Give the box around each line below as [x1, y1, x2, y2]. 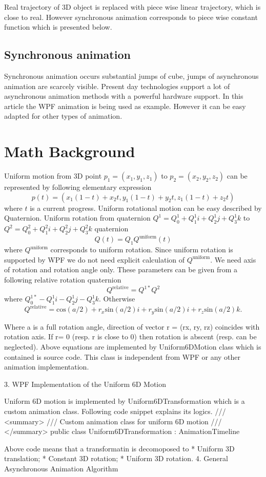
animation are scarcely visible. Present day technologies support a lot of [4, 80, 230, 91]
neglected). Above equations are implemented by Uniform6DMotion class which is [4, 341, 261, 352]
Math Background [4, 141, 135, 162]
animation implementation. [4, 361, 89, 372]
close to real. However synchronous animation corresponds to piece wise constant [4, 11, 258, 22]
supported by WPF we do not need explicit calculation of [4, 254, 185, 265]
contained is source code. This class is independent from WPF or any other [4, 351, 241, 362]
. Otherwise [99, 293, 135, 304]
